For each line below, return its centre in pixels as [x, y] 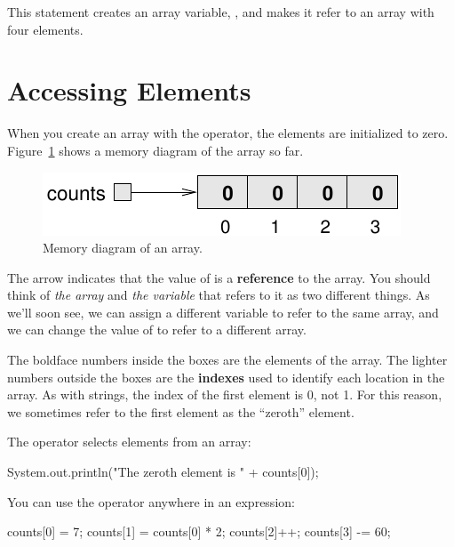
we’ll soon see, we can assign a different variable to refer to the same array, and [223, 312]
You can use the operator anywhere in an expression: [151, 501]
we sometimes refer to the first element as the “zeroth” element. [181, 411]
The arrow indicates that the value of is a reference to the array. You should [219, 277]
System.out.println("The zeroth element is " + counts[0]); [163, 472]
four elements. [45, 29]
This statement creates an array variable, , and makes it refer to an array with [221, 12]
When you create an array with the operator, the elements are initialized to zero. [228, 133]
